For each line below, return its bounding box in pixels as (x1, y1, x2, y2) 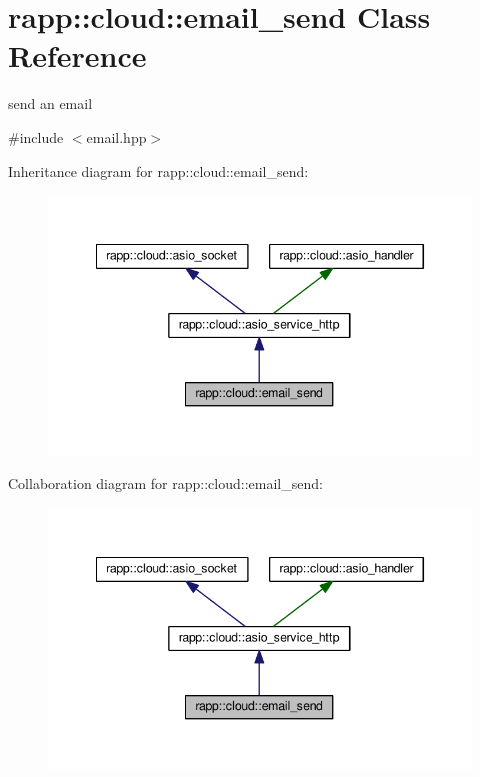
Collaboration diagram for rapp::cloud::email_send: (8, 473, 323, 494)
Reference (8, 35, 147, 76)
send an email (8, 93, 93, 114)
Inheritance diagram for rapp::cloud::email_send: (8, 160, 309, 181)
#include (8, 126, 64, 147)
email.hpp (86, 126, 147, 147)
